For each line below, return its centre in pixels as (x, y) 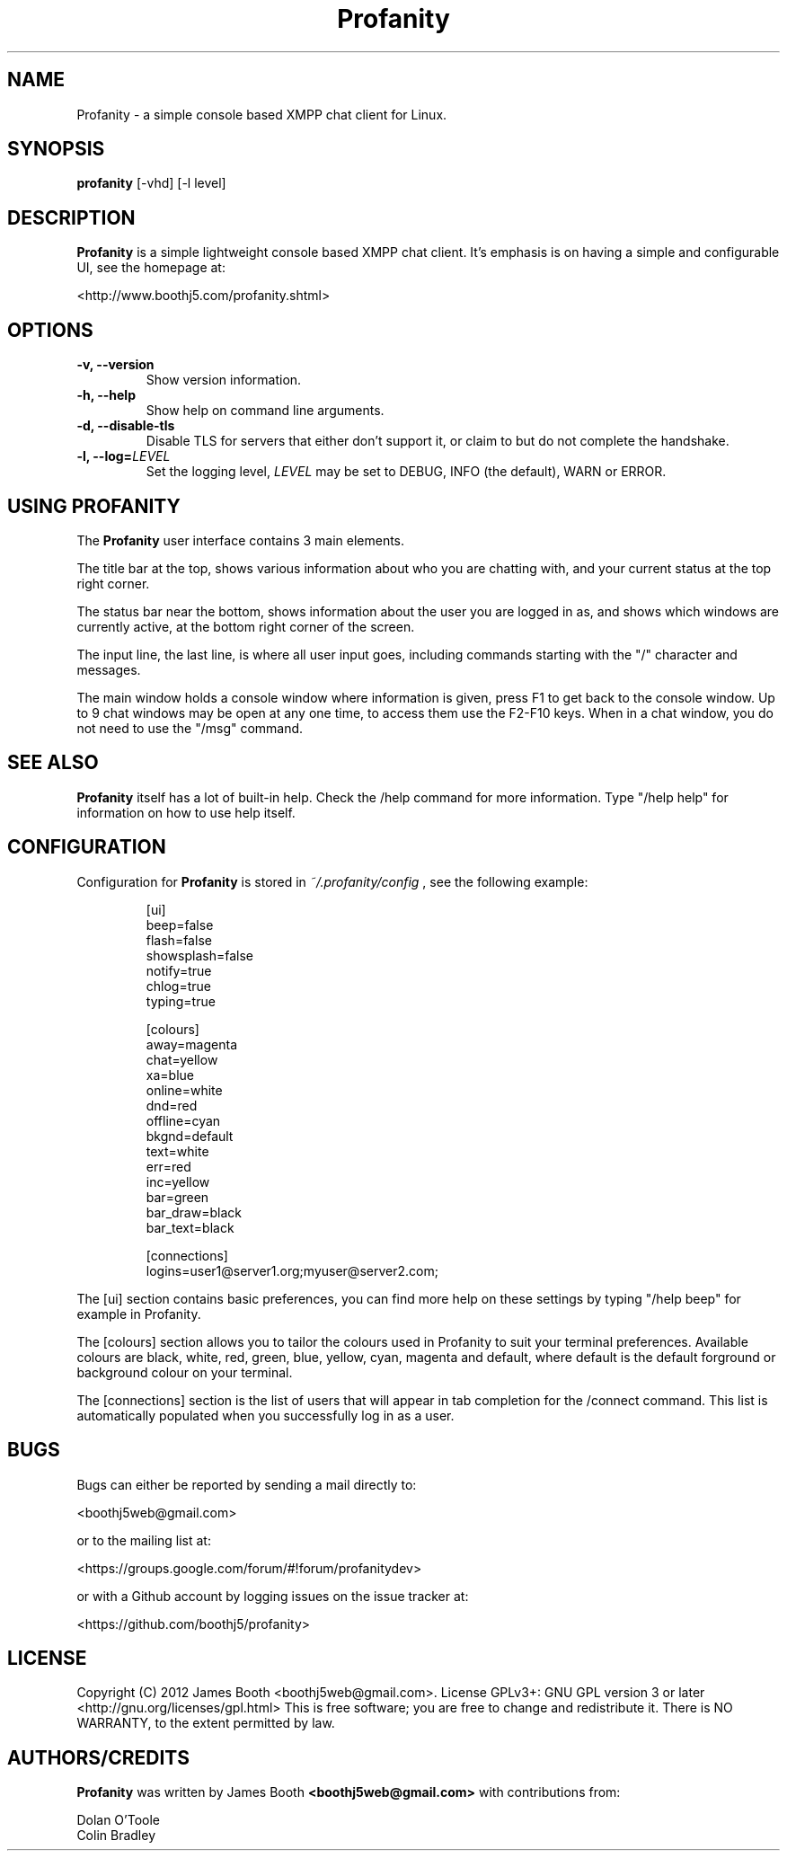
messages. (109, 669)
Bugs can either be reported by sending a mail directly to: (247, 1484)
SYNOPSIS (56, 149)
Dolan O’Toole (118, 1820)
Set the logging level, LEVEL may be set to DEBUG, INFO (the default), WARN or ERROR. (406, 472)
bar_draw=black (194, 1212)
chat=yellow (182, 1059)
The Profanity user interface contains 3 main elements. (241, 540)
